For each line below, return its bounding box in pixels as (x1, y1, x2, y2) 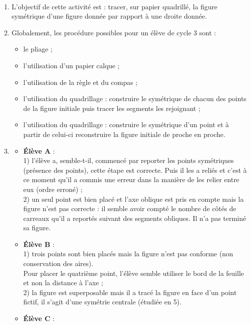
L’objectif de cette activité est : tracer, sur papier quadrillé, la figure (11, 1, 218, 11)
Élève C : (23, 313, 55, 324)
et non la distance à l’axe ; (23, 277, 103, 288)
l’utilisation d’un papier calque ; (23, 60, 120, 70)
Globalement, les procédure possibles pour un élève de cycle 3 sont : (11, 27, 216, 37)
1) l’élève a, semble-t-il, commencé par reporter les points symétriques (23, 155, 234, 165)
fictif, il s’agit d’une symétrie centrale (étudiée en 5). (23, 297, 182, 307)
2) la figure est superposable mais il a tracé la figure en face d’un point (23, 287, 237, 297)
